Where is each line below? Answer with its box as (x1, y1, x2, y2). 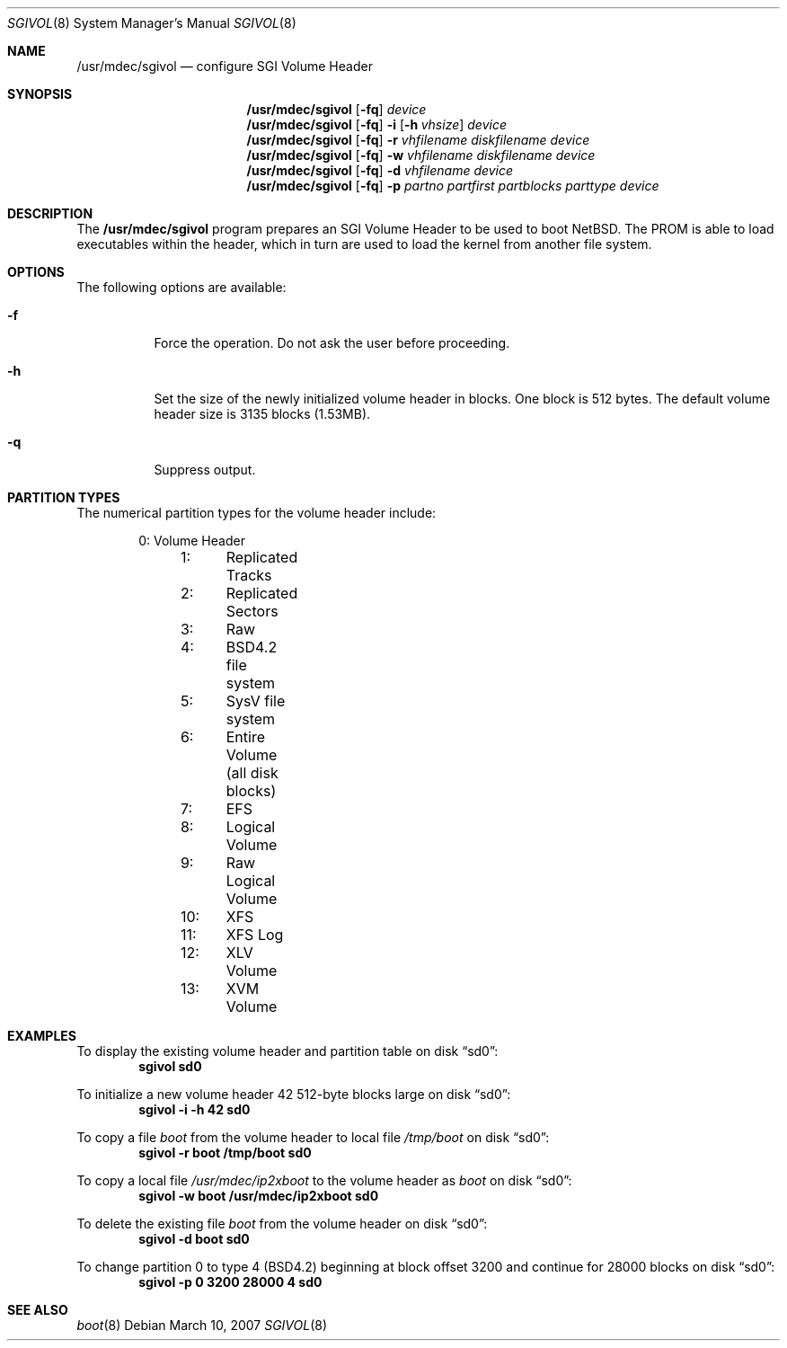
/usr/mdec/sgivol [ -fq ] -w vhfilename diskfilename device (246, 147, 596, 163)
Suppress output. (154, 462, 256, 477)
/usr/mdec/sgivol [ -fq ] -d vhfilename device (246, 163, 514, 178)
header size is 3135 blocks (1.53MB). (154, 406, 371, 421)
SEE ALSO (7, 1302, 68, 1317)
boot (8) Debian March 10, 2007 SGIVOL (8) (76, 1317, 328, 1333)
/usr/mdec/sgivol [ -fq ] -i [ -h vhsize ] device (246, 117, 507, 132)
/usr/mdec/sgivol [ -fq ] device (246, 102, 427, 117)
